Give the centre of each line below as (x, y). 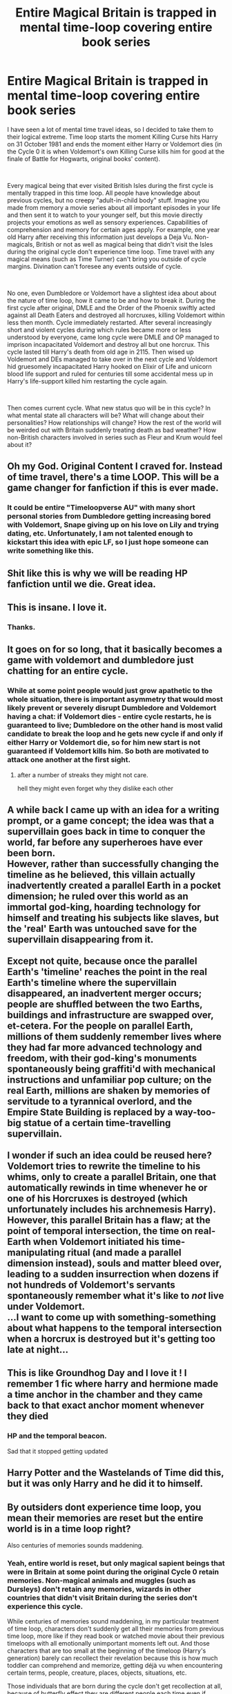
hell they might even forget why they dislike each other (95, 788)
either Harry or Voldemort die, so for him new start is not (104, 743)
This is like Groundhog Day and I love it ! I (97, 1373)
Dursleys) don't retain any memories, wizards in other (99, 1589)
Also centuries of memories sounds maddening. (75, 1545)
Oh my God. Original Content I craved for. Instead (115, 467)
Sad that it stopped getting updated (58, 1451)
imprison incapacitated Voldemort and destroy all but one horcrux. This (108, 344)
